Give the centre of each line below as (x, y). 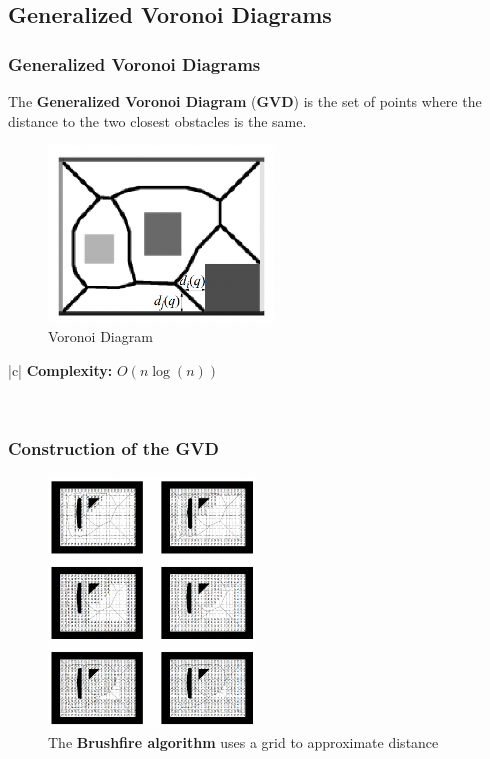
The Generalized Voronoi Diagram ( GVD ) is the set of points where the (245, 101)
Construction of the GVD (113, 447)
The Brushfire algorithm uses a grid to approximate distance (243, 741)
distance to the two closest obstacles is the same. (157, 120)
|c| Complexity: (60, 369)
